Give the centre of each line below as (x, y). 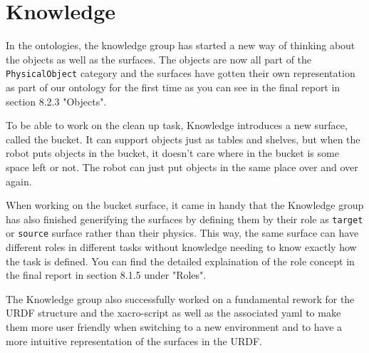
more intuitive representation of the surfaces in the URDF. (134, 341)
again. (19, 181)
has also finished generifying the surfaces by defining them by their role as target (184, 219)
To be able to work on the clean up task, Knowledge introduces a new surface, (177, 125)
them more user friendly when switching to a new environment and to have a (174, 327)
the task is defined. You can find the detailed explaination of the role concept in (180, 261)
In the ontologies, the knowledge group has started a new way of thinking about (181, 45)
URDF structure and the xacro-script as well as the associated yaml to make (173, 313)
